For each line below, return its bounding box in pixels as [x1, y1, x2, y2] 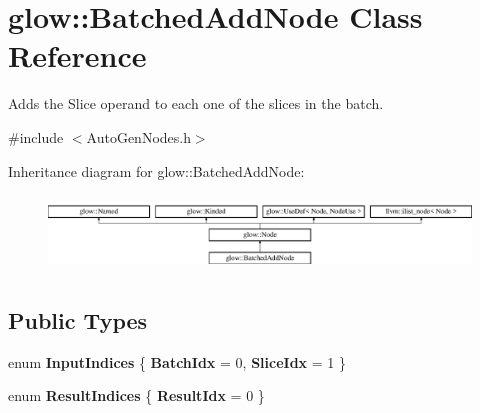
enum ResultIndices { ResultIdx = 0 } [8, 385, 265, 406]
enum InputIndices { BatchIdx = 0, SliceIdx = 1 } [8, 351, 346, 372]
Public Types [8, 304, 148, 335]
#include [8, 126, 64, 147]
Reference [8, 35, 147, 76]
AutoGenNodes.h [86, 126, 191, 147]
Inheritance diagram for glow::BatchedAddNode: [8, 160, 305, 181]
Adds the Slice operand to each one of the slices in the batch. [8, 93, 384, 114]
